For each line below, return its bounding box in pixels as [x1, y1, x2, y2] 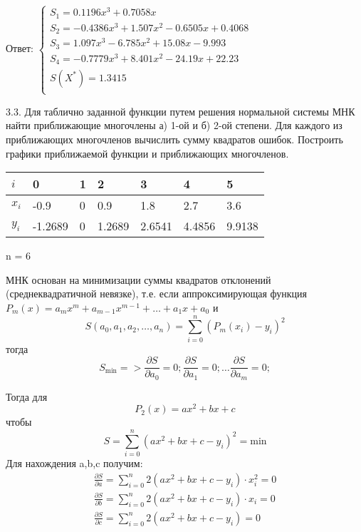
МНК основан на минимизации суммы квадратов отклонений [6, 272, 271, 287]
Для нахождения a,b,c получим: [6, 456, 143, 471]
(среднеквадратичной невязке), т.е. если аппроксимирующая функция [6, 286, 308, 301]
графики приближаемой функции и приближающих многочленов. [6, 145, 289, 160]
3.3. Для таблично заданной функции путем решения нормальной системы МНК [6, 103, 355, 118]
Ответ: [6, 41, 33, 56]
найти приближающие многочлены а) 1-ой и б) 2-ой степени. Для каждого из [6, 118, 342, 133]
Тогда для [6, 389, 48, 404]
